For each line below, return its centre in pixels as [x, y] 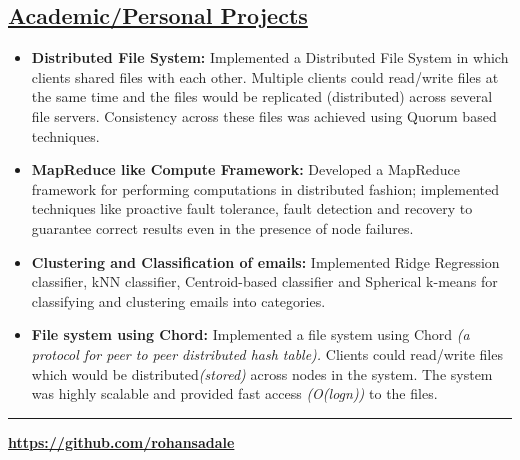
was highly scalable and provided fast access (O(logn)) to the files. [234, 393]
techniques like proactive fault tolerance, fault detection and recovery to [252, 208]
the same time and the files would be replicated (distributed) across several [262, 96]
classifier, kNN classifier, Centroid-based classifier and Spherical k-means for [264, 281]
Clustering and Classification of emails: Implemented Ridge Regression [265, 261]
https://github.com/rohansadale [121, 441]
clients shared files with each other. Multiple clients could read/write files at [265, 76]
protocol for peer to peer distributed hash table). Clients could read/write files [267, 353]
